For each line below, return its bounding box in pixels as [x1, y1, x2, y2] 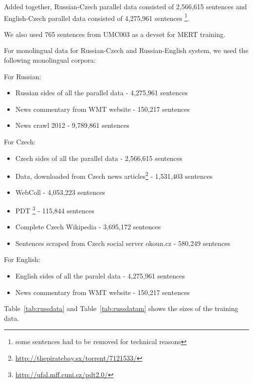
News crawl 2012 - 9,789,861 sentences [15, 120, 129, 130]
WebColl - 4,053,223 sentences [15, 187, 105, 197]
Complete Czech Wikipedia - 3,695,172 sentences [15, 222, 161, 232]
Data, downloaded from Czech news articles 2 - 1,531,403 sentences [15, 170, 213, 181]
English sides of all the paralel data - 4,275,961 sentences [15, 271, 185, 281]
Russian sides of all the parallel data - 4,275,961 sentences [15, 87, 188, 98]
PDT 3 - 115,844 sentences [15, 204, 94, 215]
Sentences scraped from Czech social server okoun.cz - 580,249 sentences [15, 238, 231, 248]
